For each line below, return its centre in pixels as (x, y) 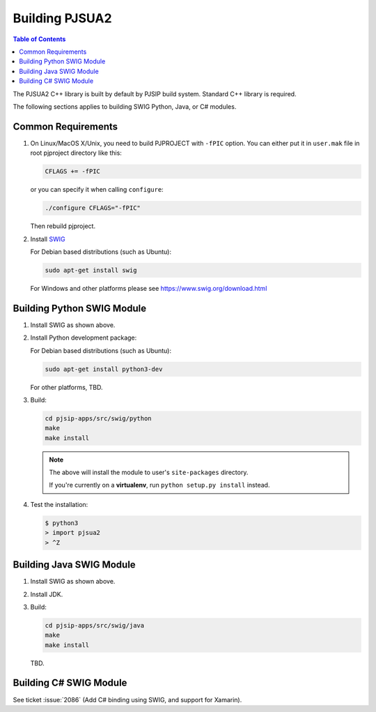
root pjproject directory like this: (76, 153)
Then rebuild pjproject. (63, 226)
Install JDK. (47, 594)
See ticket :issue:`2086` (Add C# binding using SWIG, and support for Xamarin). (127, 699)
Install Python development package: (84, 338)
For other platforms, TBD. (66, 387)
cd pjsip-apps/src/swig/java (95, 625)
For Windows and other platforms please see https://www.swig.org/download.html (149, 288)
